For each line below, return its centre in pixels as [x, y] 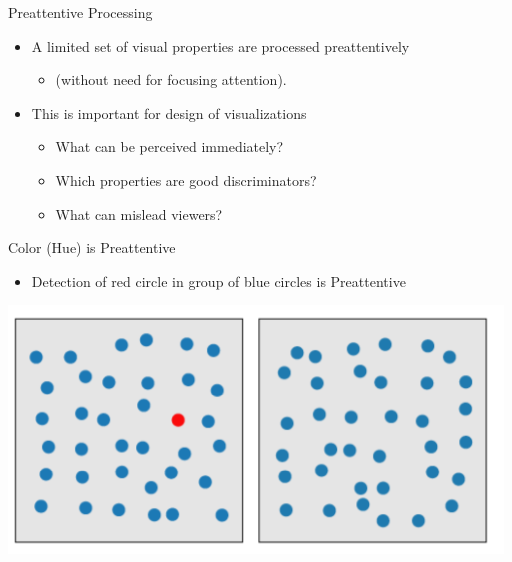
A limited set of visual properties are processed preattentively [220, 45]
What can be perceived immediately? [169, 146]
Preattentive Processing [80, 12]
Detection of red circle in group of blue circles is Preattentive [218, 280]
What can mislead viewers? [139, 213]
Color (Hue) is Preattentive [92, 247]
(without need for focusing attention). [171, 79]
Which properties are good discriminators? [186, 179]
